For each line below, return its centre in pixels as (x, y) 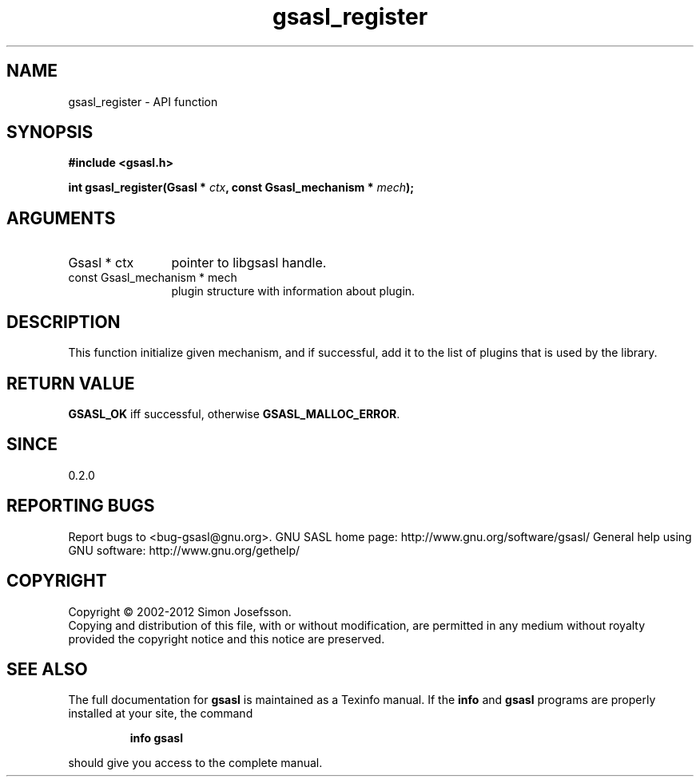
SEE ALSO (47, 669)
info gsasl (156, 738)
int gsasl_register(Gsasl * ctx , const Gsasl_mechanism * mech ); (241, 188)
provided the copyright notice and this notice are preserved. (227, 639)
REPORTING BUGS (81, 506)
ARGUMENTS (61, 218)
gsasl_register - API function (143, 101)
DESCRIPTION (64, 322)
